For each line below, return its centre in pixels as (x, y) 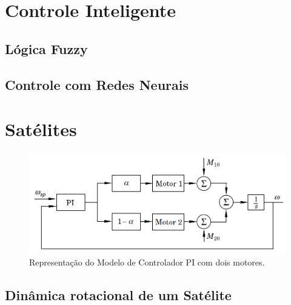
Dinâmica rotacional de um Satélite (118, 294)
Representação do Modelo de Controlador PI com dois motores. (147, 262)
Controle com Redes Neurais (97, 84)
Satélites (41, 129)
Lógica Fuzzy (46, 48)
